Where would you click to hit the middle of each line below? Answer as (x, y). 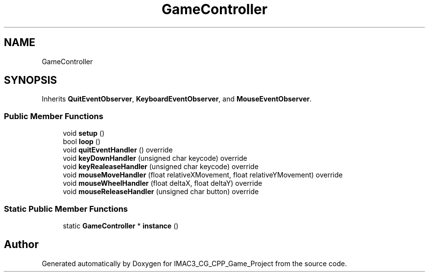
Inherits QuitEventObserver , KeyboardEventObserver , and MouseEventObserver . (177, 99)
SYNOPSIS (31, 80)
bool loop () (82, 142)
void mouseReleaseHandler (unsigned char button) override (161, 192)
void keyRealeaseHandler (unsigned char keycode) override (161, 167)
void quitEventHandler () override (118, 150)
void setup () (84, 133)
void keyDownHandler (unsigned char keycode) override (155, 158)
